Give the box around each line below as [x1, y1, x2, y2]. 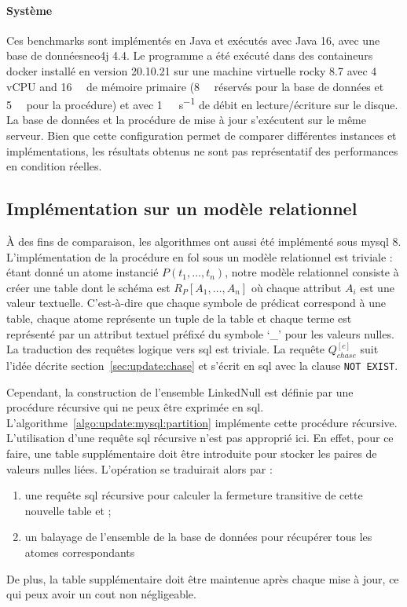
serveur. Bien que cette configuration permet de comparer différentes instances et [6, 127, 397, 144]
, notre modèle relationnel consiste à [225, 264, 399, 280]
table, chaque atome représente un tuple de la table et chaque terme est [6, 309, 352, 326]
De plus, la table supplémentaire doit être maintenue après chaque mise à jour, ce [6, 570, 399, 587]
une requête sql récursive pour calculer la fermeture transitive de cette [24, 487, 363, 503]
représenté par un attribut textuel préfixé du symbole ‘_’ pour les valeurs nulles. [6, 325, 394, 342]
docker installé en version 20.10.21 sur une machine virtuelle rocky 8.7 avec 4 [6, 62, 377, 79]
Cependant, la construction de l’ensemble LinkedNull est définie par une [6, 383, 354, 400]
